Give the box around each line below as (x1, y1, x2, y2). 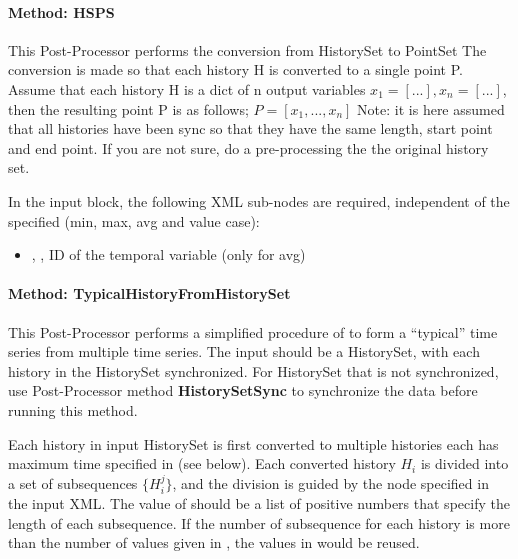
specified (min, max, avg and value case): (8, 210, 260, 231)
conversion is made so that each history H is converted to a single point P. (8, 59, 463, 80)
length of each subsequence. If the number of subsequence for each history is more (8, 512, 510, 533)
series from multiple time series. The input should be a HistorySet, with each (8, 341, 480, 362)
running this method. (8, 399, 138, 420)
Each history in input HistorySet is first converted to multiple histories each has (8, 433, 499, 454)
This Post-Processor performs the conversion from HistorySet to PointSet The (8, 39, 487, 60)
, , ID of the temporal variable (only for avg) (31, 244, 306, 265)
